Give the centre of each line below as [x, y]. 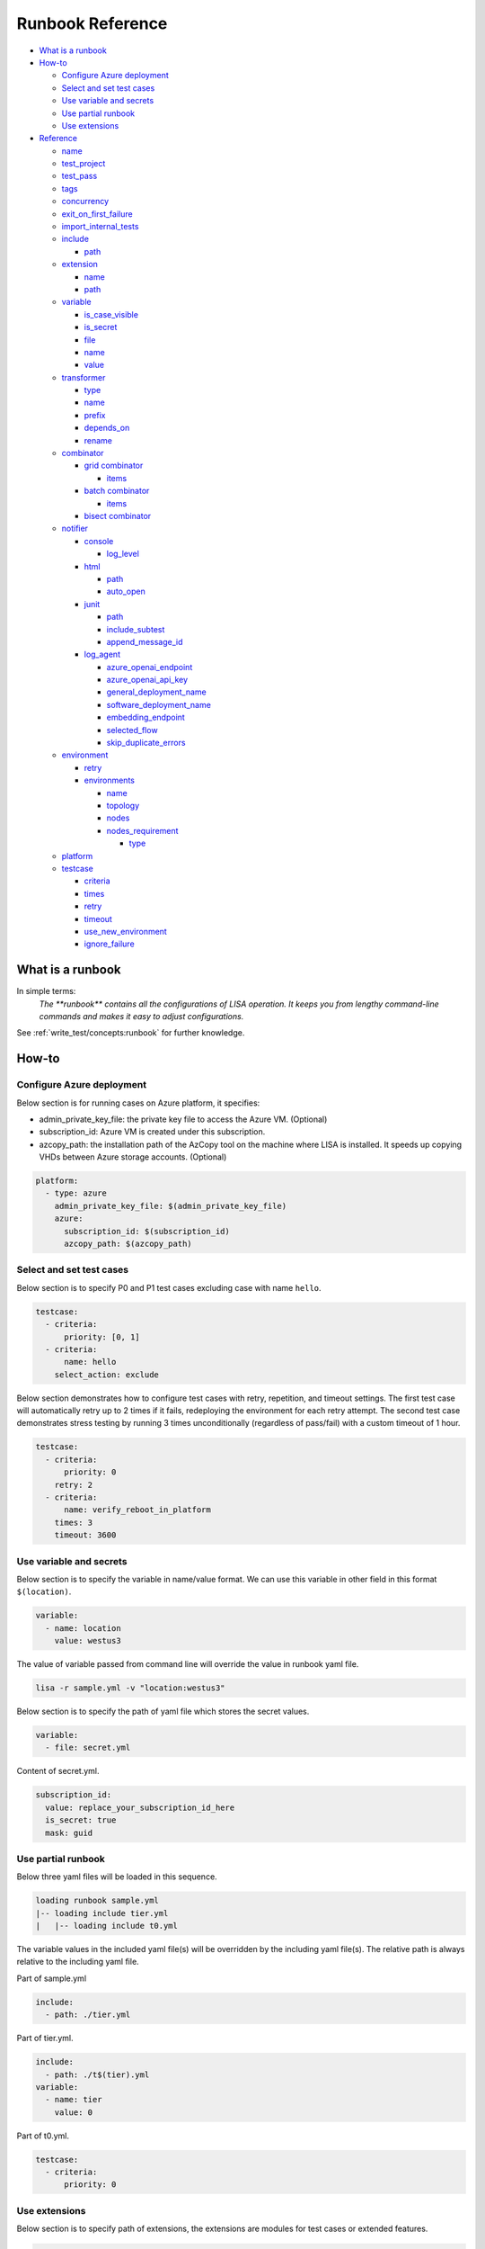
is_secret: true [81, 1820]
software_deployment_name [159, 704]
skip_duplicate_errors [146, 743]
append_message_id [145, 641]
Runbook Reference [92, 23]
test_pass [79, 176]
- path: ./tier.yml [88, 2015]
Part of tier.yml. [45, 2038]
